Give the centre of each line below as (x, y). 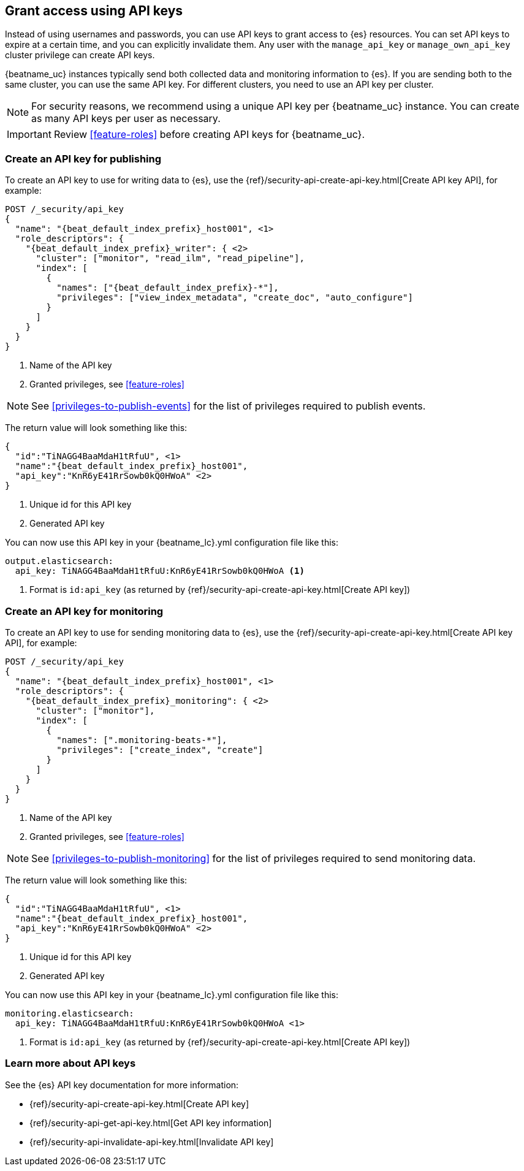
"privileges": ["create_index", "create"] (160, 750)
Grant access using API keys (94, 11)
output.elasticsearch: (59, 561)
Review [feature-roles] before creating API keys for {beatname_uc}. (209, 135)
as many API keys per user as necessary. (126, 119)
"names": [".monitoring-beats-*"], (142, 740)
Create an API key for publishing (83, 158)
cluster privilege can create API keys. (80, 55)
